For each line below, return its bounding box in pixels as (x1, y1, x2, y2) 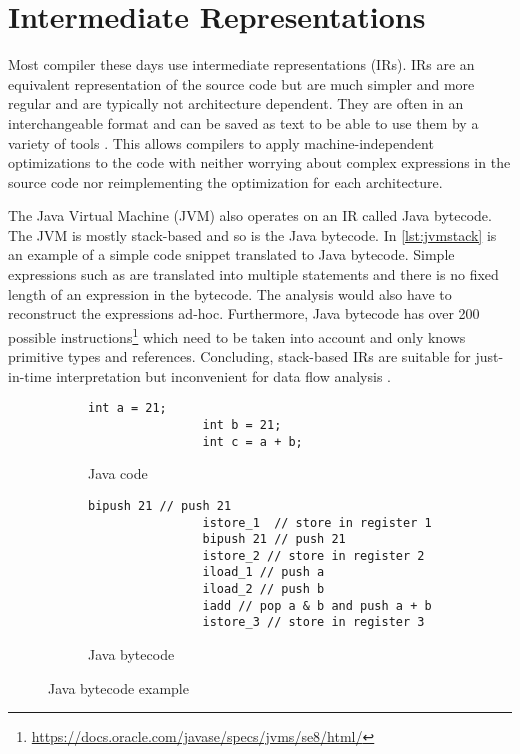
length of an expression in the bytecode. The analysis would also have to (8, 283, 452, 304)
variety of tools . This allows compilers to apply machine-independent (8, 132, 434, 153)
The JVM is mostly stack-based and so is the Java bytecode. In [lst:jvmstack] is (8, 224, 497, 245)
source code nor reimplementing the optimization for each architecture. (8, 171, 443, 192)
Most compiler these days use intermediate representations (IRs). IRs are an (8, 54, 475, 75)
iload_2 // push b (202, 582, 325, 597)
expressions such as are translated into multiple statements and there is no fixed (8, 264, 499, 285)
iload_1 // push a (202, 565, 325, 580)
